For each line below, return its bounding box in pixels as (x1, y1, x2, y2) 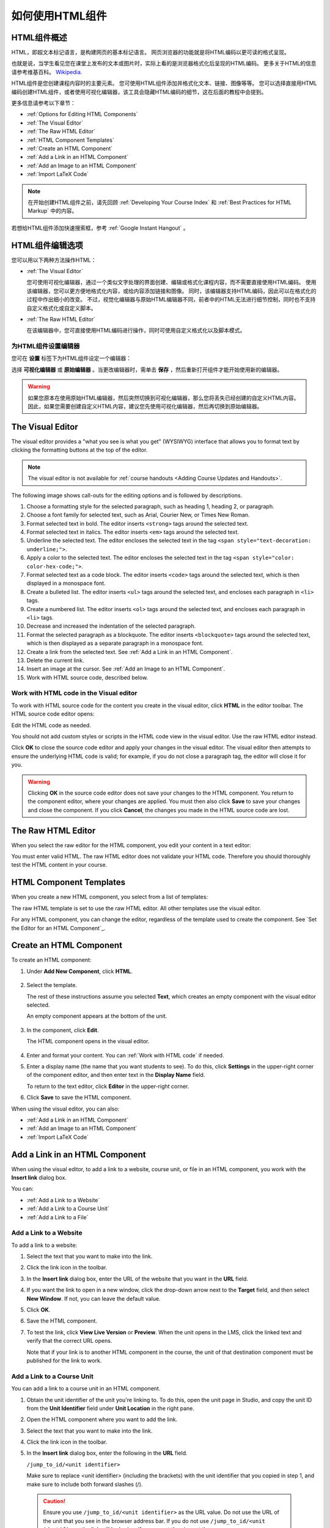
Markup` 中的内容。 (28, 207, 78, 215)
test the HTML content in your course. (11, 861, 108, 869)
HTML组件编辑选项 (11, 240, 84, 251)
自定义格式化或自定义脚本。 (26, 304, 97, 312)
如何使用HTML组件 (11, 9, 107, 23)
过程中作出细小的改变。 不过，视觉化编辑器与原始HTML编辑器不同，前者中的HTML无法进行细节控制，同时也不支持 (26, 296, 316, 303)
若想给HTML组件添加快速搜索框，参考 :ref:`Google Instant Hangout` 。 (11, 224, 189, 232)
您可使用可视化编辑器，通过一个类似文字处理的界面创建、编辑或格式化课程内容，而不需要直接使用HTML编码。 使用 (26, 279, 317, 286)
